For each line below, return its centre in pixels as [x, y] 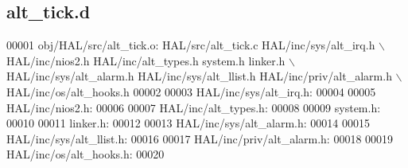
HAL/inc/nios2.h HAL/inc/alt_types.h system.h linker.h [146, 60]
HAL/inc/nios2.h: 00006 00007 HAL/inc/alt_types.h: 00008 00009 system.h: [194, 107]
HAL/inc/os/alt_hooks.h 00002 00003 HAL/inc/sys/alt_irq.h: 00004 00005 [191, 91]
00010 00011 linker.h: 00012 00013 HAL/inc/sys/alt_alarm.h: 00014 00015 [188, 123]
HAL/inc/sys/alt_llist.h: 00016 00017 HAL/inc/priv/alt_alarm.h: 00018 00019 [200, 138]
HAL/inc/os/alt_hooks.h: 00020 [85, 154]
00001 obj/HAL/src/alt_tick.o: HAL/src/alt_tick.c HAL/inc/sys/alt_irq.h [191, 45]
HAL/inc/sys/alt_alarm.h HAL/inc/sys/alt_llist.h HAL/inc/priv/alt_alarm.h [199, 76]
